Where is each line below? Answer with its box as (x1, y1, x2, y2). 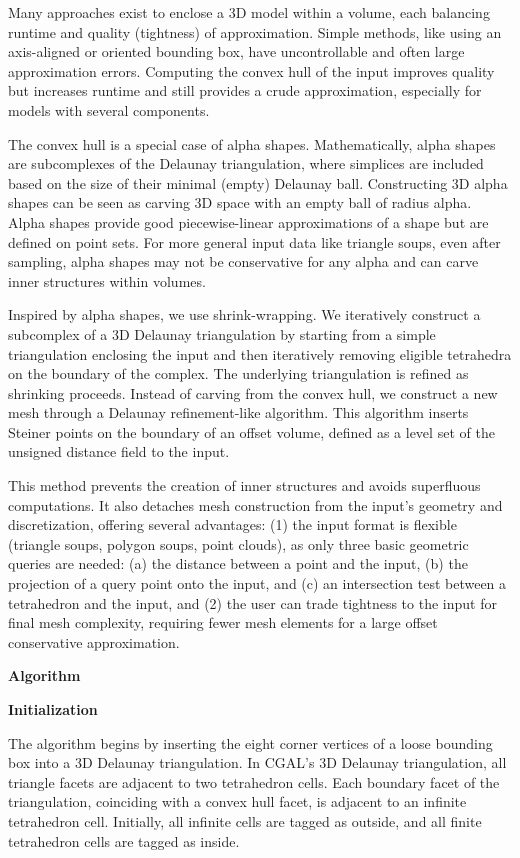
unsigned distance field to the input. (8, 441, 230, 462)
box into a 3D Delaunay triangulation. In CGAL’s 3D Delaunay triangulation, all (8, 752, 507, 773)
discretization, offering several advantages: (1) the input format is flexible (8, 514, 457, 535)
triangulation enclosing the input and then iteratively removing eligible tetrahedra (8, 343, 512, 364)
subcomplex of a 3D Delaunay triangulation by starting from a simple (8, 323, 436, 344)
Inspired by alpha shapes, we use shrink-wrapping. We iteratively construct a (8, 304, 481, 325)
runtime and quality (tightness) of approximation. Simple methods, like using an (8, 21, 502, 42)
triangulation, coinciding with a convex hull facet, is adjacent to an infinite (8, 791, 467, 812)
